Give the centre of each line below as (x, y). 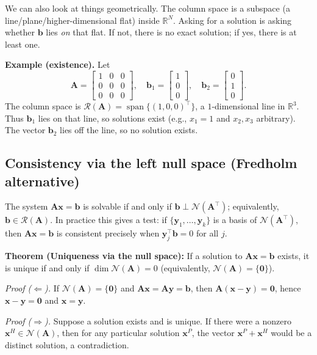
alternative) (42, 181)
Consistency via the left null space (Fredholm (151, 163)
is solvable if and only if (127, 206)
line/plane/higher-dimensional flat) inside (82, 20)
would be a (291, 333)
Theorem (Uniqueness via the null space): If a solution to (124, 256)
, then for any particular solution (118, 333)
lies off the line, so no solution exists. (129, 130)
